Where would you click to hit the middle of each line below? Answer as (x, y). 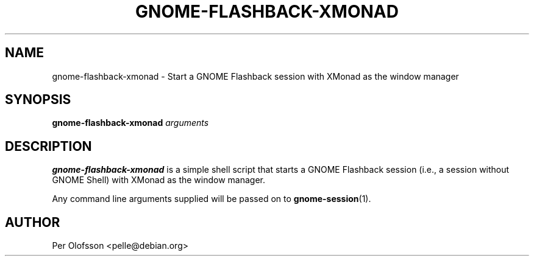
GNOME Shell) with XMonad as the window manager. (159, 180)
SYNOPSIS (38, 100)
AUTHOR (33, 222)
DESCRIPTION (48, 146)
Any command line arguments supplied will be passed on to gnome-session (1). (212, 199)
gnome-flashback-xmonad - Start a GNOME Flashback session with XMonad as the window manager (255, 76)
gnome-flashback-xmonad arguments (130, 123)
